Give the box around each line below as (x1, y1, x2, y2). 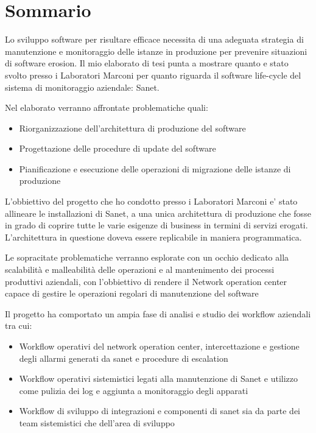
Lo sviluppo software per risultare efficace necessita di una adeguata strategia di (5, 33, 304, 46)
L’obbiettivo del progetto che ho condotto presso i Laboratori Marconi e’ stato (5, 195, 298, 208)
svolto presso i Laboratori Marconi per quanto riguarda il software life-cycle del (5, 68, 301, 81)
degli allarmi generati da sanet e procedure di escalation (19, 351, 228, 364)
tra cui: (5, 319, 32, 332)
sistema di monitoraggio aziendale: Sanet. (5, 80, 160, 93)
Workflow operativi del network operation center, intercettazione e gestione (19, 340, 300, 352)
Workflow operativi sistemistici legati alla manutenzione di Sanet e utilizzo (19, 372, 298, 385)
